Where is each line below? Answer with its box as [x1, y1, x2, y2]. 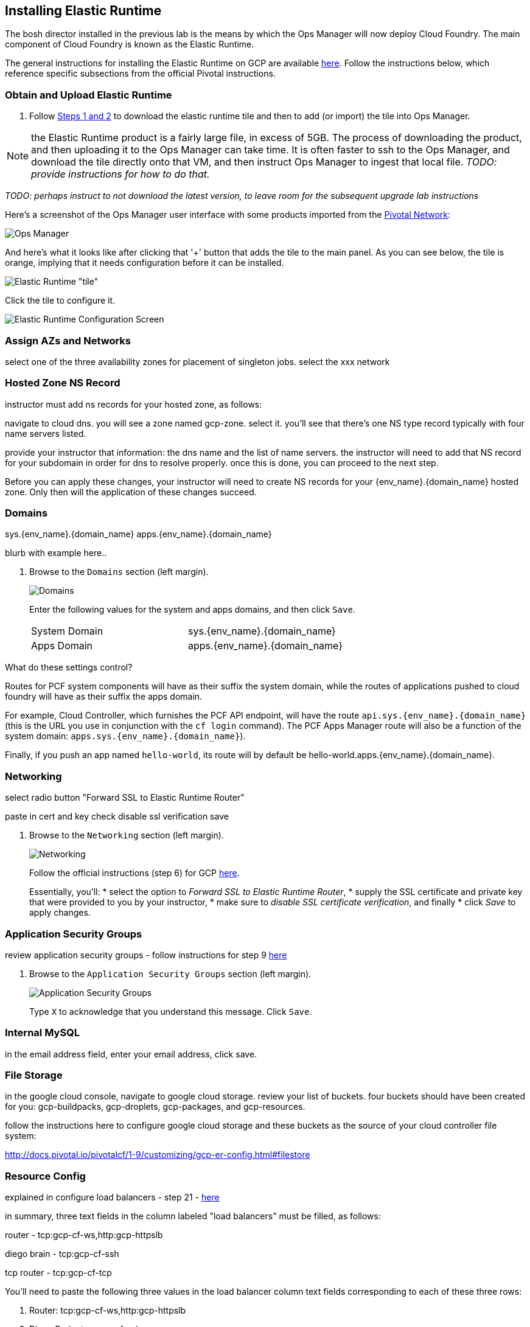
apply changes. [29, 907, 91, 918]
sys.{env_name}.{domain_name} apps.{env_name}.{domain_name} [5, 529, 272, 540]
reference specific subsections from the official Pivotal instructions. [5, 68, 276, 79]
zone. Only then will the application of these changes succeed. [5, 486, 257, 497]
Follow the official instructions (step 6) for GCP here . [29, 868, 240, 879]
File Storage [5, 1069, 63, 1082]
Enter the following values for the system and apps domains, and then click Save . [29, 604, 355, 615]
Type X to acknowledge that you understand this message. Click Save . [29, 1006, 312, 1017]
